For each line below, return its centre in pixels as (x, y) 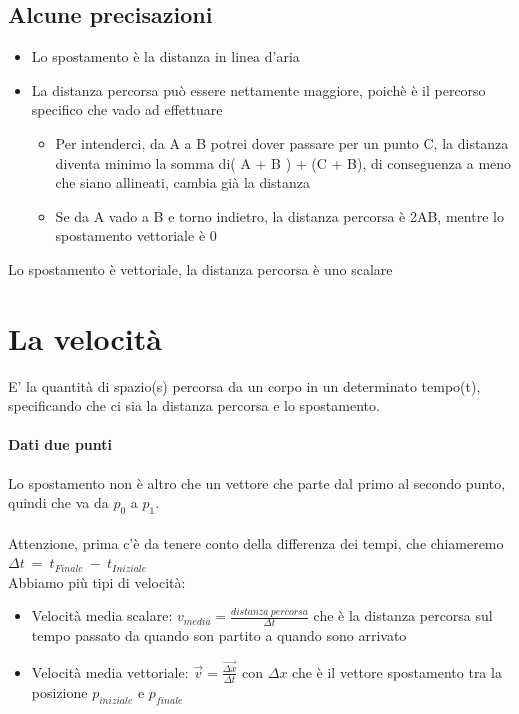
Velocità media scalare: (102, 615)
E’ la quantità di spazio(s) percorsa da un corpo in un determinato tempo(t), (244, 385)
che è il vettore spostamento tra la (397, 671)
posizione (59, 691)
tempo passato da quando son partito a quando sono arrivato (219, 635)
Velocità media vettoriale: (110, 671)
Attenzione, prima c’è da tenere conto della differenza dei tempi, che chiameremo (256, 542)
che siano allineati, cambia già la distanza (183, 182)
